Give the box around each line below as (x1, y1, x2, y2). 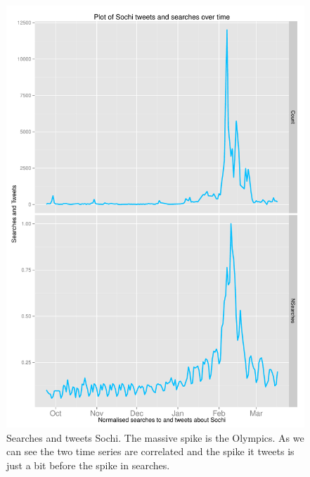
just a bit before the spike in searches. (6, 457, 170, 472)
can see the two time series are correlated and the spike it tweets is (6, 444, 295, 459)
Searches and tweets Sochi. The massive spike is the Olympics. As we (6, 430, 304, 445)
